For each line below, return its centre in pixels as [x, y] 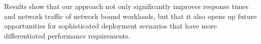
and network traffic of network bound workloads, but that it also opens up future [130, 16]
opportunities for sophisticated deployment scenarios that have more [110, 26]
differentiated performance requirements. [67, 35]
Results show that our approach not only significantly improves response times [126, 6]
